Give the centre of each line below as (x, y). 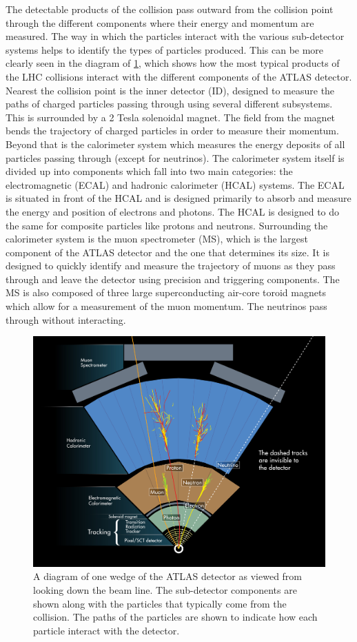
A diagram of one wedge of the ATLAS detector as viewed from (168, 576)
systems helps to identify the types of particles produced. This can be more (165, 49)
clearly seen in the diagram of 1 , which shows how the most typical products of (173, 63)
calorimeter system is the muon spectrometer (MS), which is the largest (157, 239)
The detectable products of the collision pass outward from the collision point (170, 9)
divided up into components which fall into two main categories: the (149, 171)
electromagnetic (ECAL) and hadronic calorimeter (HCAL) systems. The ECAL (175, 184)
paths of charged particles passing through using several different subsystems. (169, 104)
